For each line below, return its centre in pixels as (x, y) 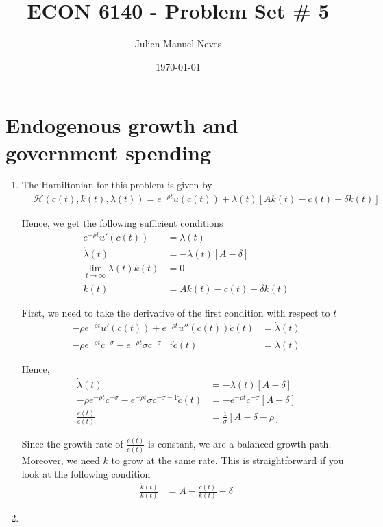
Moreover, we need (61, 459)
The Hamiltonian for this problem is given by (117, 185)
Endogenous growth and (122, 125)
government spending (109, 152)
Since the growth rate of (72, 444)
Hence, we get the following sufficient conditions (122, 223)
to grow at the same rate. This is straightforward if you (227, 459)
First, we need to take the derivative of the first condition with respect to (176, 312)
